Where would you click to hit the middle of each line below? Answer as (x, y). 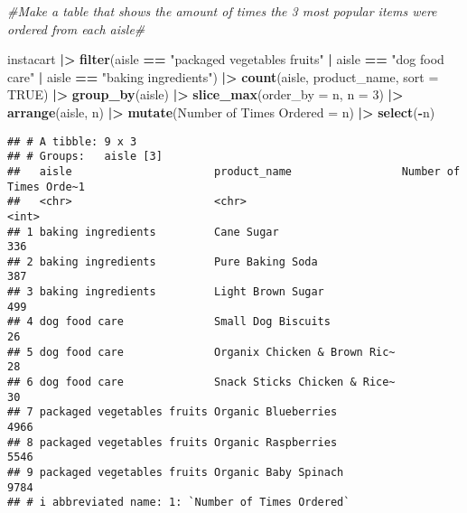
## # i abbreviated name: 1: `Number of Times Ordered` (179, 503)
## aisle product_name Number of (234, 171)
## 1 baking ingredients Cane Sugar (143, 232)
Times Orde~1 (46, 187)
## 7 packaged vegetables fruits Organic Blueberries (173, 412)
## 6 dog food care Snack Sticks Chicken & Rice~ (201, 382)
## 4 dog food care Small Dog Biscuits (169, 322)
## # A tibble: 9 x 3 (72, 141)
